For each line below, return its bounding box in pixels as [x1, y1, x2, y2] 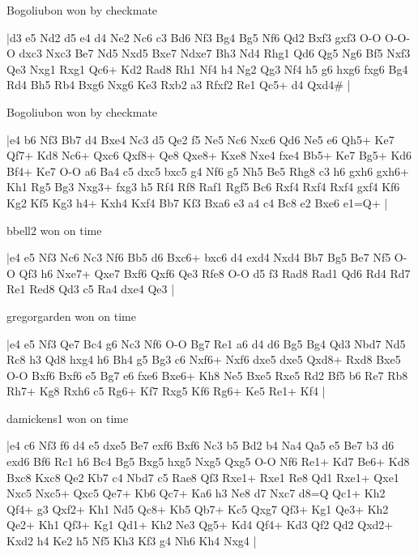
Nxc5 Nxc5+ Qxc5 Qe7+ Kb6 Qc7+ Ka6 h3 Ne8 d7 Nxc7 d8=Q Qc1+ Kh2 [6, 485, 386, 502]
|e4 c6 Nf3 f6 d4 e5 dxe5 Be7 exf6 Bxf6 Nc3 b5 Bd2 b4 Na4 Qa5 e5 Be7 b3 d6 [6, 437, 395, 454]
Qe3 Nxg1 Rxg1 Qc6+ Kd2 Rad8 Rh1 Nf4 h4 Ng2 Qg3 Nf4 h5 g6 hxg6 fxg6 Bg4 [6, 60, 408, 77]
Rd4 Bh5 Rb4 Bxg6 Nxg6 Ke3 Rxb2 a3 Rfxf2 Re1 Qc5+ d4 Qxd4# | [6, 76, 351, 93]
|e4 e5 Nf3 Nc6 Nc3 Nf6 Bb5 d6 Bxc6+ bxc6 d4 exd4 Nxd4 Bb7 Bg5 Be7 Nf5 [6, 249, 391, 266]
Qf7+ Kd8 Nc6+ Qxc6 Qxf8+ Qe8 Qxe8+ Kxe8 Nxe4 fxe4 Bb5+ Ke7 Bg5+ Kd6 [6, 147, 412, 164]
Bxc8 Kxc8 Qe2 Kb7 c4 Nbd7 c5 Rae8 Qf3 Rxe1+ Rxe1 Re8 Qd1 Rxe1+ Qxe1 [6, 468, 399, 485]
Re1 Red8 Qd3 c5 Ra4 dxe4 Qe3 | [6, 280, 175, 297]
